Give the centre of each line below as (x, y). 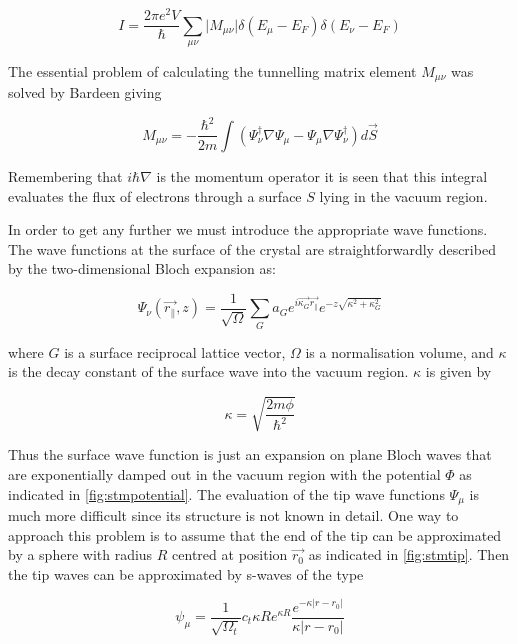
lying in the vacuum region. (403, 195)
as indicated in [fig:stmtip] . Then (409, 554)
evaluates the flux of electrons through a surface (155, 195)
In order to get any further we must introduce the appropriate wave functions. (248, 229)
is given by (458, 371)
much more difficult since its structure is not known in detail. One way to (233, 515)
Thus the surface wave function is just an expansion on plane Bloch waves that (250, 454)
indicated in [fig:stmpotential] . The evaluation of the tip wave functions (226, 493)
